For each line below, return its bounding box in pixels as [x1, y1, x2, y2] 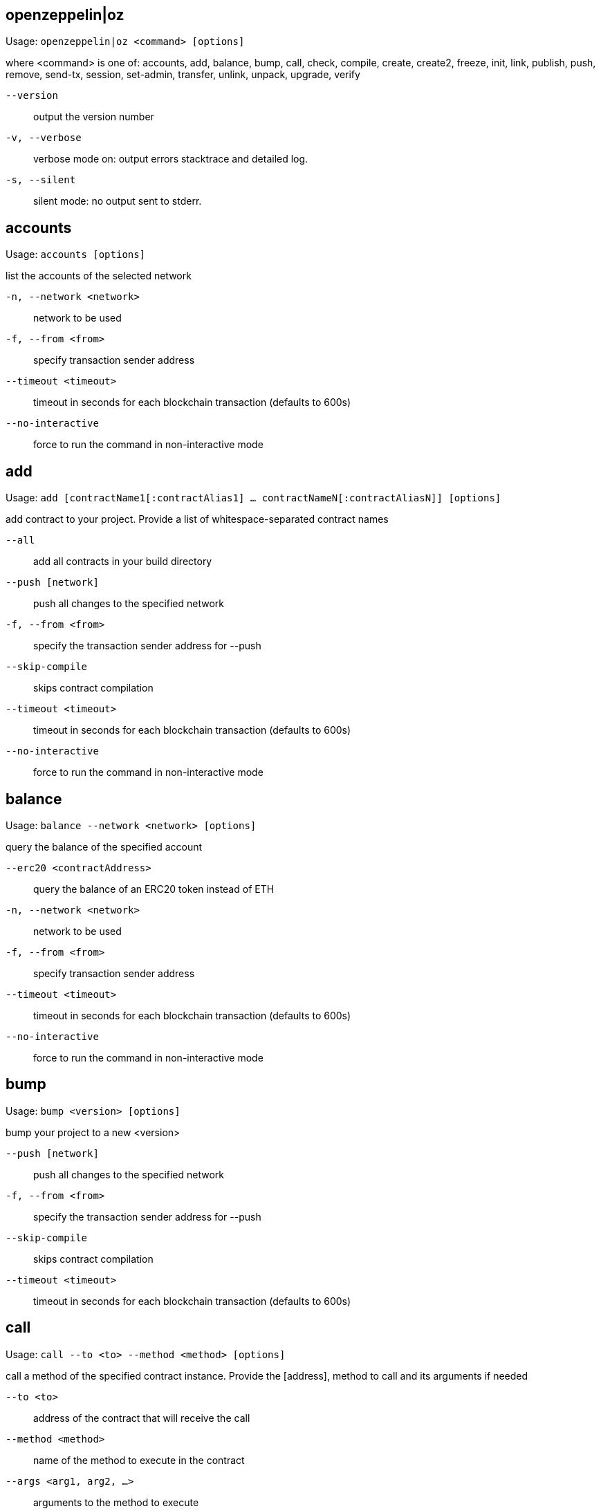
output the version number [33, 111, 154, 123]
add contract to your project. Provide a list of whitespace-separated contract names [6, 513, 389, 526]
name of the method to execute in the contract [33, 1454, 245, 1466]
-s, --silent [6, 174, 76, 186]
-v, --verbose [6, 132, 82, 144]
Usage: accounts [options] [6, 248, 146, 261]
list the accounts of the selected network [6, 270, 192, 282]
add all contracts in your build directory [33, 555, 212, 568]
